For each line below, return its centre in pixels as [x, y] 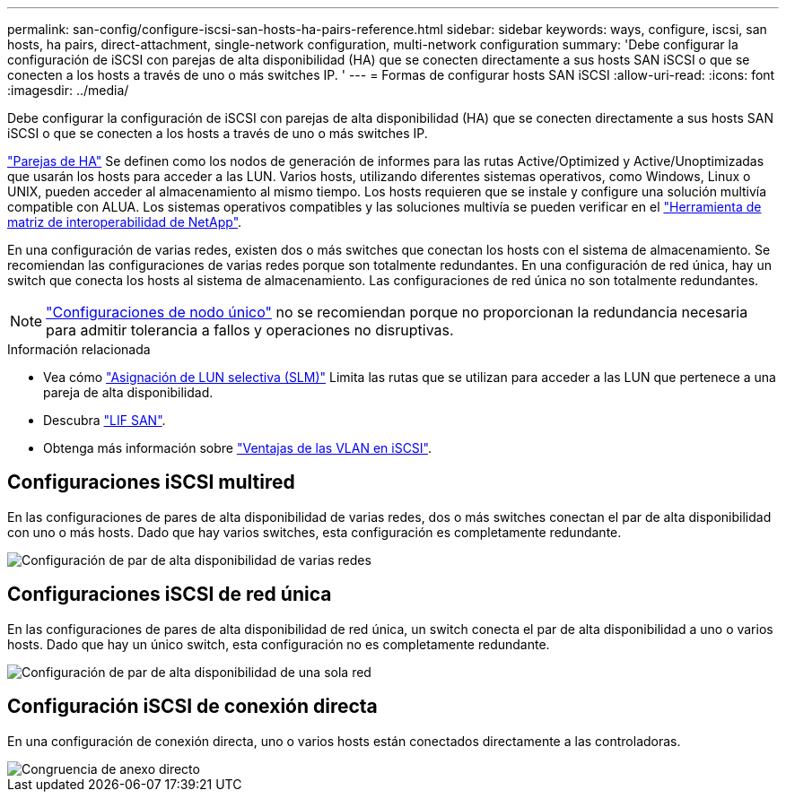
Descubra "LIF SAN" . [105, 420]
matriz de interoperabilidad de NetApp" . [125, 222]
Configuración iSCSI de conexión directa [192, 707]
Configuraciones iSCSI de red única [170, 595]
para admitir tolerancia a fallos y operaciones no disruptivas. [250, 330]
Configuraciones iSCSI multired [151, 482]
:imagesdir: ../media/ [68, 90]
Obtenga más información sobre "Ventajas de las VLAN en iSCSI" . [238, 448]
